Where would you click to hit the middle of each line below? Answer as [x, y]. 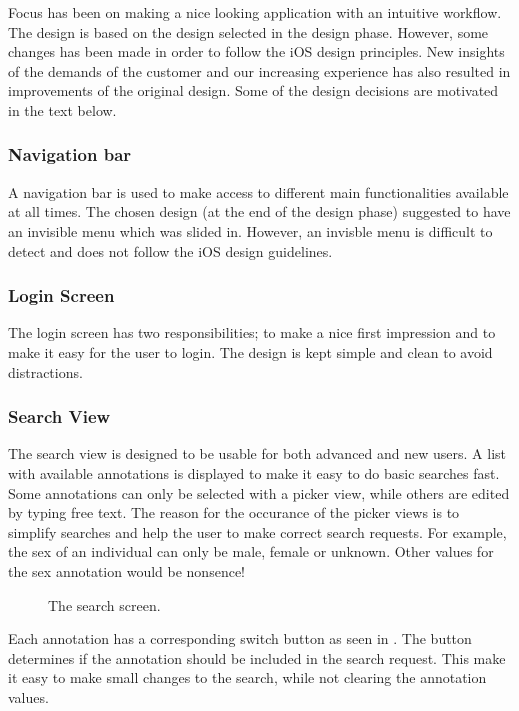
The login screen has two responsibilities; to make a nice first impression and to [252, 332]
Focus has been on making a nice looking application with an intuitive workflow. [255, 12]
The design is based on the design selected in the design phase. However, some [248, 31]
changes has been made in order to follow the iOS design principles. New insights [256, 51]
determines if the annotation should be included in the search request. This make [257, 657]
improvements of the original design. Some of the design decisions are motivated [253, 90]
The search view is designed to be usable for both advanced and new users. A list [257, 453]
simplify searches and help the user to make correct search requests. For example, [257, 531]
